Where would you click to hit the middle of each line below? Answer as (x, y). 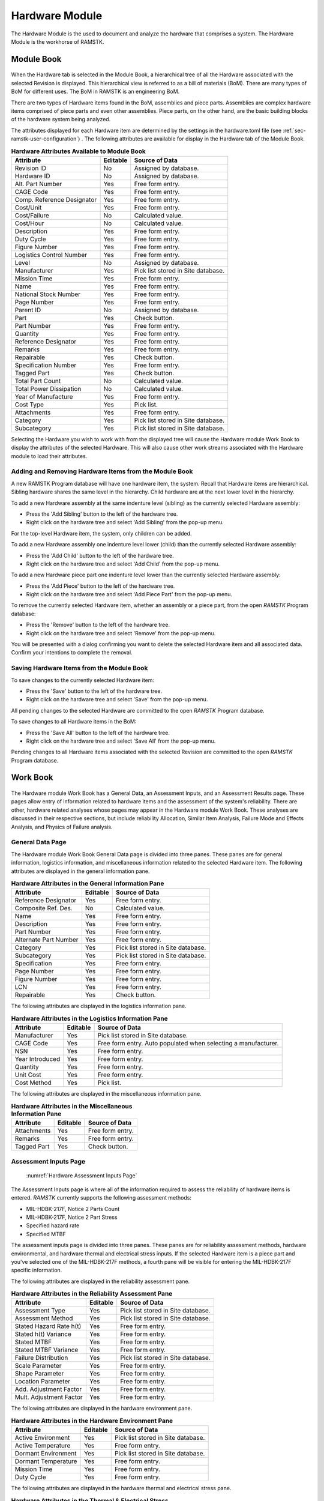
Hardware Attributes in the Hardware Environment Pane (92, 1421)
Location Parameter (43, 1382)
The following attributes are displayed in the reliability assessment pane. (100, 1281)
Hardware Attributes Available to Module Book (79, 151)
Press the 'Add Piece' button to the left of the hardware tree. (100, 586)
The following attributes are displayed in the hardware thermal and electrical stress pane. (121, 1488)
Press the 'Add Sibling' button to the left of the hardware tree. (102, 514)
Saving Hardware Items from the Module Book (79, 668)
